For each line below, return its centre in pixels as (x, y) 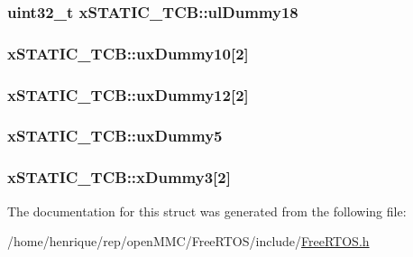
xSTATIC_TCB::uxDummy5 (115, 136)
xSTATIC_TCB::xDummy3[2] (119, 177)
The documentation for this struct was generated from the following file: (207, 211)
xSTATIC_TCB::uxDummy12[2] (128, 94)
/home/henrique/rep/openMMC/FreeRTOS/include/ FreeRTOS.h (188, 241)
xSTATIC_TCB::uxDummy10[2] (128, 53)
